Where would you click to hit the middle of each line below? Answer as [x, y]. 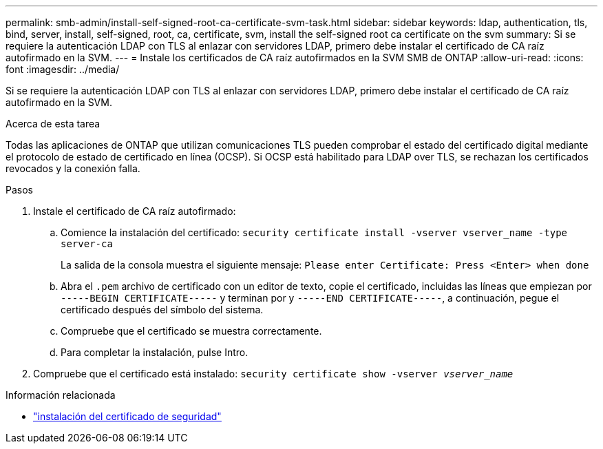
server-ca [87, 244]
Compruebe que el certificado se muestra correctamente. [191, 331]
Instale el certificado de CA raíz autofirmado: [135, 211]
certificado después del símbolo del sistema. [162, 310]
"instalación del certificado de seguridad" [127, 416]
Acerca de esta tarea [53, 124]
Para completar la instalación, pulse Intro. [155, 352]
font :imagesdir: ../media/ [63, 69]
